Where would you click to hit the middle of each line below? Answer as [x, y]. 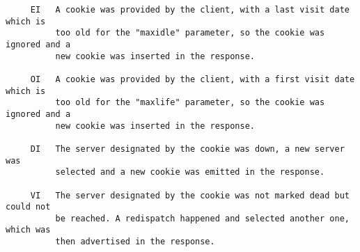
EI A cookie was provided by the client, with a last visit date [190, 10]
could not [28, 207]
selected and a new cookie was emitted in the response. [190, 172]
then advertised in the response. [135, 242]
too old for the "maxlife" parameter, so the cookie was [190, 103]
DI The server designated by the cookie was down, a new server [187, 149]
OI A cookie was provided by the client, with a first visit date [193, 79]
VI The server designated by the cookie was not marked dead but [190, 195]
